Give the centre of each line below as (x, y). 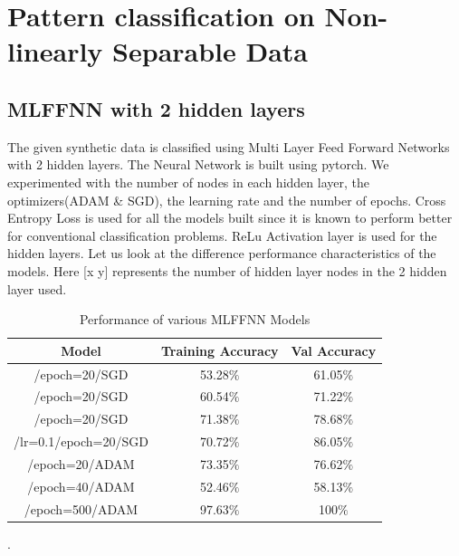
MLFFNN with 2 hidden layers (156, 108)
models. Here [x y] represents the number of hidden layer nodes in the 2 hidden (227, 270)
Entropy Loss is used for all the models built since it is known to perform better (230, 218)
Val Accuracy (334, 350)
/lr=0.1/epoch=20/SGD (81, 441)
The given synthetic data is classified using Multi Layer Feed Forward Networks (229, 146)
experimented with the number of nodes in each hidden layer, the (188, 182)
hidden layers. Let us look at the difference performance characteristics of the (222, 253)
